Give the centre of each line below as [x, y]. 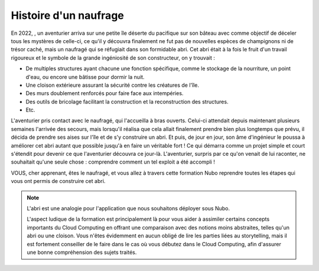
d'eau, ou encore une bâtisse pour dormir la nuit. [85, 77]
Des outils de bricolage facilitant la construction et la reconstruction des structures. [127, 102]
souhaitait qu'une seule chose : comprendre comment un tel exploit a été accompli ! [113, 162]
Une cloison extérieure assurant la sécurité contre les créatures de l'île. [112, 85]
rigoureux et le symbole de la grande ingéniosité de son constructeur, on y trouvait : [113, 58]
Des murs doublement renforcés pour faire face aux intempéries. [105, 93]
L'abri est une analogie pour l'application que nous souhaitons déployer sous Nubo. [128, 208]
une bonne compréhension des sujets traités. [82, 252]
